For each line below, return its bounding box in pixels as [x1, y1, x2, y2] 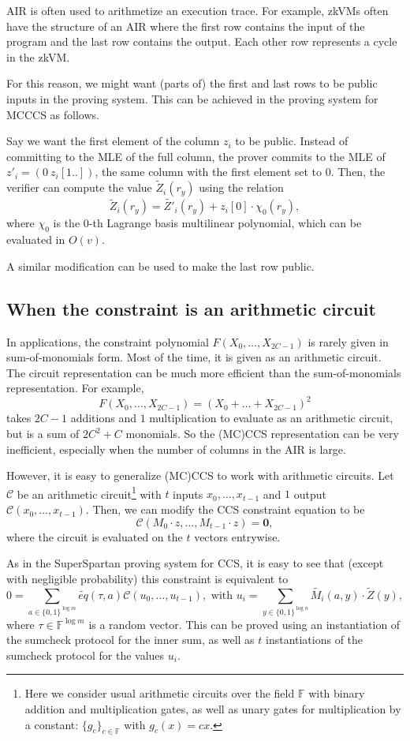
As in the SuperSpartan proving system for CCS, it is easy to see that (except [6, 555, 384, 571]
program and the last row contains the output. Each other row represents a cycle [6, 33, 397, 50]
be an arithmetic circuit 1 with [17, 483, 162, 502]
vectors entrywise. [194, 528, 281, 545]
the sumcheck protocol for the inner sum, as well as [6, 631, 255, 648]
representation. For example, [6, 380, 144, 396]
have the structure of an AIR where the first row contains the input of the [6, 17, 365, 34]
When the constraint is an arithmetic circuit [6, 296, 376, 320]
